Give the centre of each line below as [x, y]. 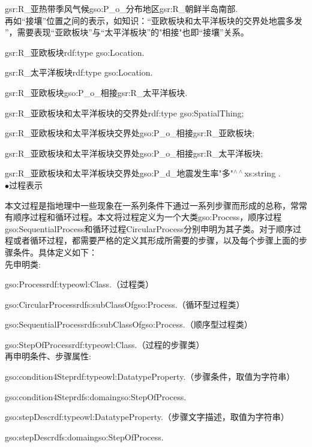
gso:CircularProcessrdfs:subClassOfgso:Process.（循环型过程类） [125, 304]
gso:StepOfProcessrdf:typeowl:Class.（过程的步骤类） [105, 344]
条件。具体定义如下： [55, 252]
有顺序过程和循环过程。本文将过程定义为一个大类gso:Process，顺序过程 [143, 217]
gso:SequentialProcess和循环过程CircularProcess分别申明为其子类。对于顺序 [149, 228]
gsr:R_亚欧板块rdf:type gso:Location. [75, 52]
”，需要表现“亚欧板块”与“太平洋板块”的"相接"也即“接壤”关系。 [127, 32]
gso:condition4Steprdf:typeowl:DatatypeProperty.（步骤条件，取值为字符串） [150, 376]
